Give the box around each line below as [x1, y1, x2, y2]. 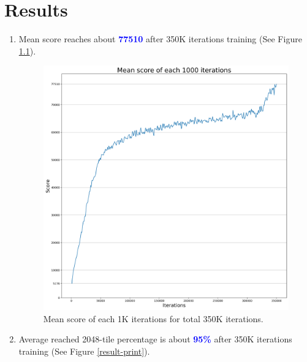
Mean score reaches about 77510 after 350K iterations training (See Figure [18, 32, 302, 45]
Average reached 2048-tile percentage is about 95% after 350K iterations [18, 333, 292, 345]
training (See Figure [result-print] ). [18, 344, 150, 357]
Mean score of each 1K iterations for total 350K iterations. [43, 312, 263, 325]
